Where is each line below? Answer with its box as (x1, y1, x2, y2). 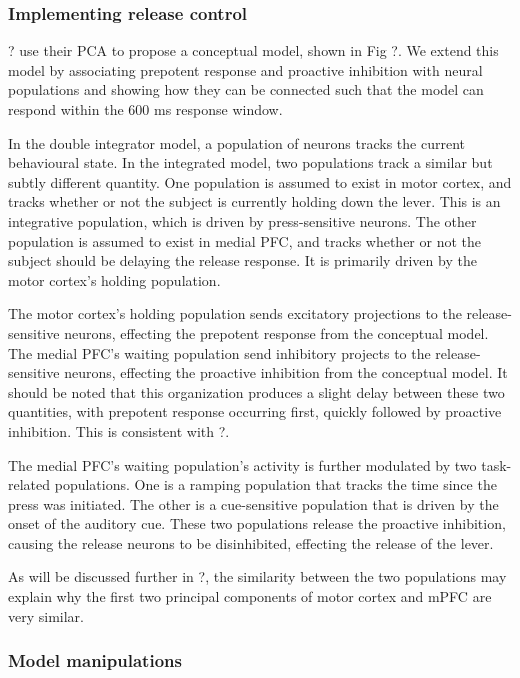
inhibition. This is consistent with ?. (8, 420, 230, 441)
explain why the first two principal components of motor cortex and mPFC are (8, 586, 492, 607)
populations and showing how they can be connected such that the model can (8, 79, 484, 100)
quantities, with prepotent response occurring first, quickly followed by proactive (8, 401, 502, 422)
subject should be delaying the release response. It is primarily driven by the (8, 250, 477, 271)
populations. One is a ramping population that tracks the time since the (54, 474, 497, 495)
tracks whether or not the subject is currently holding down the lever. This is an (8, 191, 501, 212)
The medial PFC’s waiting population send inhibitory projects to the (8, 342, 431, 363)
